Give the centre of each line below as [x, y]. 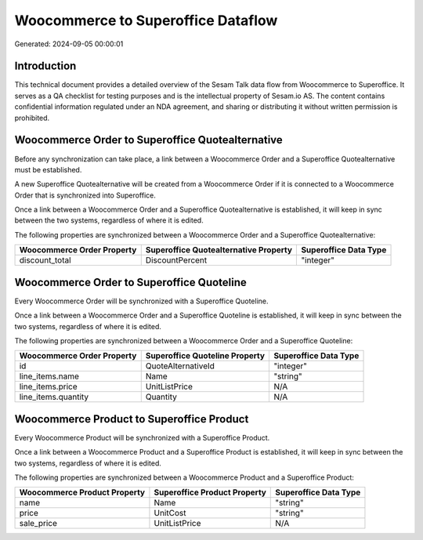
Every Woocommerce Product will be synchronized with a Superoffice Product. [142, 437]
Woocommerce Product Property [82, 492]
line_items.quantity [54, 397]
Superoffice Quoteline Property [205, 356]
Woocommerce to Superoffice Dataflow [146, 20]
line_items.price [48, 386]
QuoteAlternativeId [180, 366]
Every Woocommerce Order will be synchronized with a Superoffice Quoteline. [141, 301]
